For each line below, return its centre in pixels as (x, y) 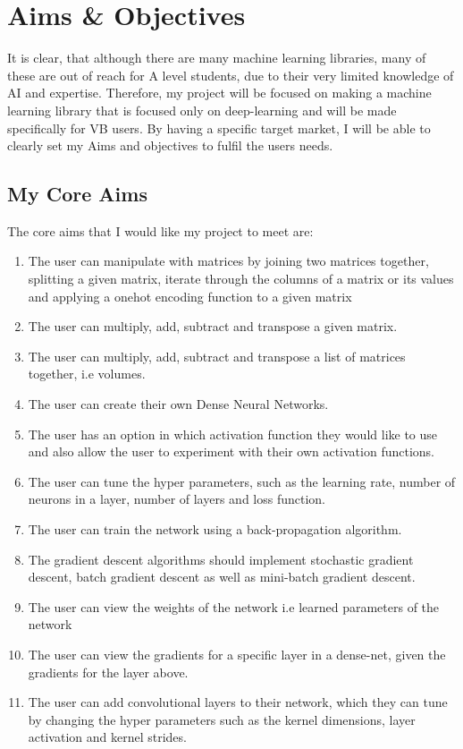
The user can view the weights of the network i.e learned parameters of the (234, 606)
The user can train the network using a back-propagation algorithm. (215, 529)
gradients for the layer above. (108, 672)
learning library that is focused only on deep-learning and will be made (202, 110)
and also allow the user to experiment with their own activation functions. (231, 451)
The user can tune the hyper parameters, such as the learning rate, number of (242, 481)
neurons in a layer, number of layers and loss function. (177, 499)
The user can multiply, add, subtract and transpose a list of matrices (217, 356)
